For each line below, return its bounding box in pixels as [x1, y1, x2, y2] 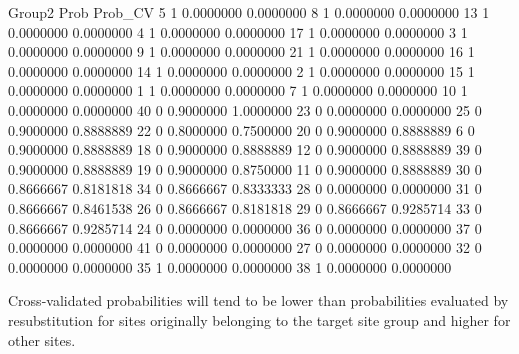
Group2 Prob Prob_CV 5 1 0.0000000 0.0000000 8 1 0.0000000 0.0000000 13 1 [8, 2, 490, 22]
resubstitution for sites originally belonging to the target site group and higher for [8, 309, 511, 330]
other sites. [8, 329, 76, 350]
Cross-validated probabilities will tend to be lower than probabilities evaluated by [8, 290, 509, 311]
